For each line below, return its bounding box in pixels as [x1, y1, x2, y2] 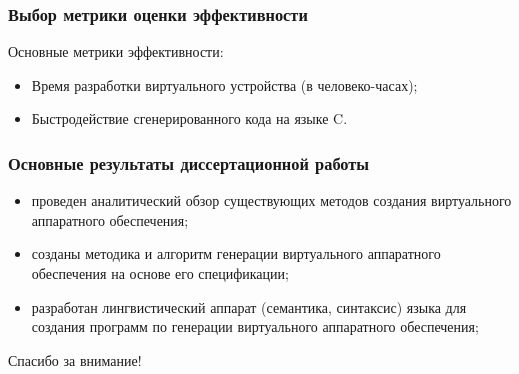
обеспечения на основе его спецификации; [31, 263, 289, 283]
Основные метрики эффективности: [8, 41, 224, 62]
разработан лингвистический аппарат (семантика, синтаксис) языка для [31, 296, 467, 317]
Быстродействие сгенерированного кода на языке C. [31, 108, 348, 129]
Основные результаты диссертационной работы [8, 150, 370, 175]
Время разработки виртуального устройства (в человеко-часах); [31, 74, 418, 95]
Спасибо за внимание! [8, 349, 142, 370]
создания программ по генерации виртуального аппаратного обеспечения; [31, 316, 479, 337]
